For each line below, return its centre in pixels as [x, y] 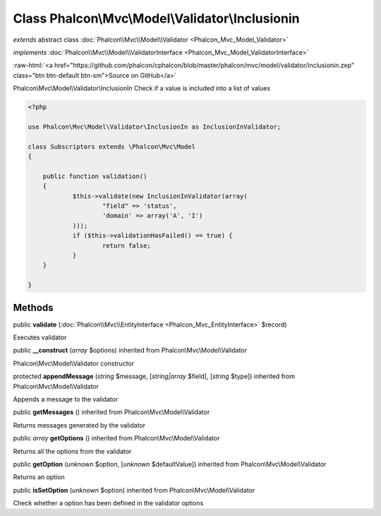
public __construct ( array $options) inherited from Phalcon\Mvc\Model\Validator [130, 351]
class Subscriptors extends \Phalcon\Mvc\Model [111, 146]
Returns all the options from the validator [72, 451]
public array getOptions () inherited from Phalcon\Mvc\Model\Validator [116, 438]
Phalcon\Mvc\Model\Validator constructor [73, 363]
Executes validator [40, 338]
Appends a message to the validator [66, 399]
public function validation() [95, 176]
